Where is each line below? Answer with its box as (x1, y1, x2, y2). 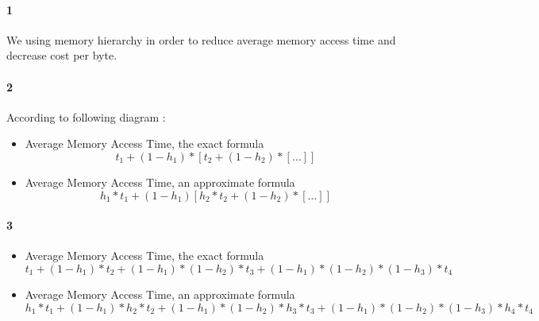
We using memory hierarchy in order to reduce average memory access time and (6, 31, 396, 48)
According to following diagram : (6, 108, 166, 125)
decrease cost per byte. (6, 47, 117, 64)
